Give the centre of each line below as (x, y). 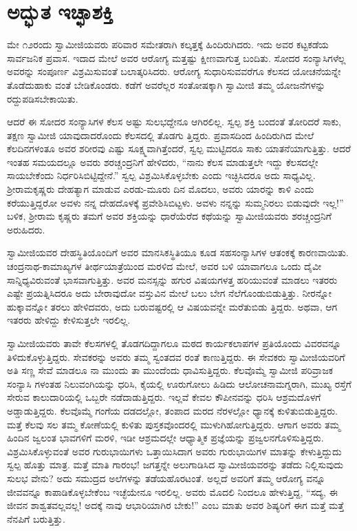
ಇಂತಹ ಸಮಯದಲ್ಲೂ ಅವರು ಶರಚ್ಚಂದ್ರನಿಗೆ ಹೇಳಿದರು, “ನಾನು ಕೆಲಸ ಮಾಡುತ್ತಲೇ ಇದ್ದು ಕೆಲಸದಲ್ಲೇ (163, 162)
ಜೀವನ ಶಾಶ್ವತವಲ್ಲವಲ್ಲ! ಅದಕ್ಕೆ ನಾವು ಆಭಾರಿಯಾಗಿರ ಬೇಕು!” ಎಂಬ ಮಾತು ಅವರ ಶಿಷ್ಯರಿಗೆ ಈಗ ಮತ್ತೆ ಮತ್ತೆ (175, 505)
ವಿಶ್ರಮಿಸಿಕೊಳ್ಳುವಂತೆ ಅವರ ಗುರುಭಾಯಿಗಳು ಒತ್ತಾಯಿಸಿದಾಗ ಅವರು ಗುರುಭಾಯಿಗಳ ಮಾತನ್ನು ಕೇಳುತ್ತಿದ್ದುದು (174, 451)
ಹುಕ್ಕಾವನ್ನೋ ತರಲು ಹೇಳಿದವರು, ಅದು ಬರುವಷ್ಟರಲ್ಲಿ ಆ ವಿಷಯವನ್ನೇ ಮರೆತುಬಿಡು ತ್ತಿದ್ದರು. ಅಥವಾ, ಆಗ (172, 306)
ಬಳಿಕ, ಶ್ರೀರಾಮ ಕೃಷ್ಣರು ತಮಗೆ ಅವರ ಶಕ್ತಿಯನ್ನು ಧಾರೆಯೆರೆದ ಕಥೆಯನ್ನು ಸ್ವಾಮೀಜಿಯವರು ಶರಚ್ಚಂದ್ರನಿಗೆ (169, 216)
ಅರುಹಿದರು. (26, 229)
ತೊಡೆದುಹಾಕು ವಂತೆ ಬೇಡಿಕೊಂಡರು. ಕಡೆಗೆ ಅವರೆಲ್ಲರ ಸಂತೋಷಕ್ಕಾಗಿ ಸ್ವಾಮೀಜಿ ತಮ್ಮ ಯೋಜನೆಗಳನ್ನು (166, 84)
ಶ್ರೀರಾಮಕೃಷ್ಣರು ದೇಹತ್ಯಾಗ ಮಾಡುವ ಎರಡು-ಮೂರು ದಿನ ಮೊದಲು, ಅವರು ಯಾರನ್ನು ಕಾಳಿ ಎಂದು (161, 189)
